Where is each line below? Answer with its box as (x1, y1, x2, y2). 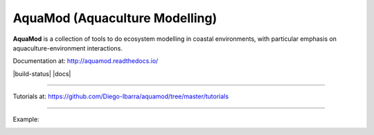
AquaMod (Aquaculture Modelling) (12, 10, 217, 26)
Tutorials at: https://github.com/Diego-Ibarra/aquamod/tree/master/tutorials (12, 92, 229, 100)
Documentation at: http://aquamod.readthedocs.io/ (12, 57, 159, 65)
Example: (12, 115, 39, 123)
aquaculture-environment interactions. (12, 44, 123, 52)
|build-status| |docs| (12, 69, 71, 78)
